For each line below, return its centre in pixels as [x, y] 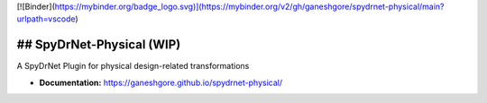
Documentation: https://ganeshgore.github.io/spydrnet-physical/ [161, 82]
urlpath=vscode [46, 19]
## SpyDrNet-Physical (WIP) [99, 45]
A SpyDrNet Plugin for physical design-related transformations [133, 66]
